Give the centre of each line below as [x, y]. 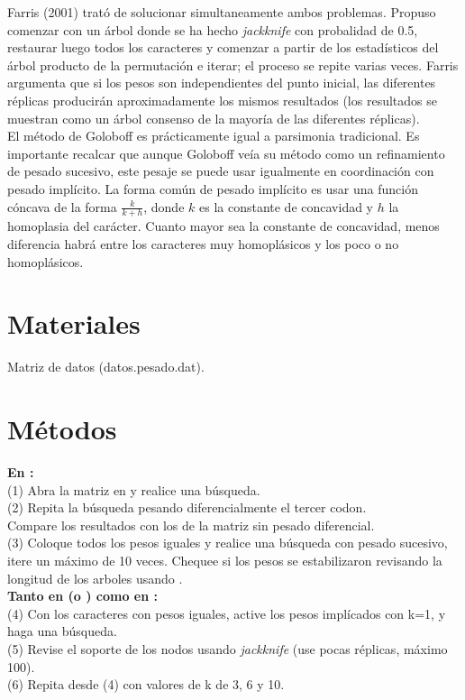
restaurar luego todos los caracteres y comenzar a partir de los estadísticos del [223, 47]
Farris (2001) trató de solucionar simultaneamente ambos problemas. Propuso [222, 12]
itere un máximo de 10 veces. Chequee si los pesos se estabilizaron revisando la [225, 560]
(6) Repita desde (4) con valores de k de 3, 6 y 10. [146, 684]
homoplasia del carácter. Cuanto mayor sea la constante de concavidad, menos [223, 226]
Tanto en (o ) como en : [83, 596]
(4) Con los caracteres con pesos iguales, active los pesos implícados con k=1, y [227, 613]
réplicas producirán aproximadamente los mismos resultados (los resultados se [222, 100]
